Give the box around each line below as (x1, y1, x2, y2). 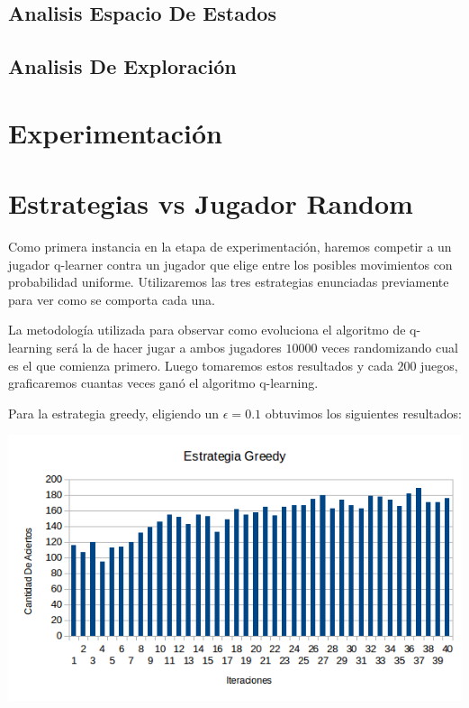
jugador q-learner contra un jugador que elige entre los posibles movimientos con (8, 254, 453, 273)
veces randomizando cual (321, 338, 458, 357)
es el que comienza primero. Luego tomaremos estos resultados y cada (8, 355, 393, 374)
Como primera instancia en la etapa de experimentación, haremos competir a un (8, 237, 452, 256)
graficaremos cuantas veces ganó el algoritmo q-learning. (8, 373, 319, 392)
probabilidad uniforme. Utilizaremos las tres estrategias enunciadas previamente (8, 272, 449, 291)
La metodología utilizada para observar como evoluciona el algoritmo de (8, 320, 406, 339)
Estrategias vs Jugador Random (8, 185, 413, 222)
